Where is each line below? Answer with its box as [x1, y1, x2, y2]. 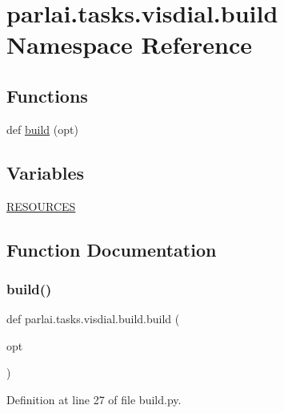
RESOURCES [6, 197, 76, 214]
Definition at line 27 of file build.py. [6, 391, 182, 407]
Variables [6, 160, 85, 184]
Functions [6, 83, 88, 107]
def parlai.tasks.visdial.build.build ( [6, 310, 180, 327]
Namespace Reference [6, 28, 252, 61]
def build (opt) [6, 120, 78, 137]
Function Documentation [6, 237, 217, 261]
